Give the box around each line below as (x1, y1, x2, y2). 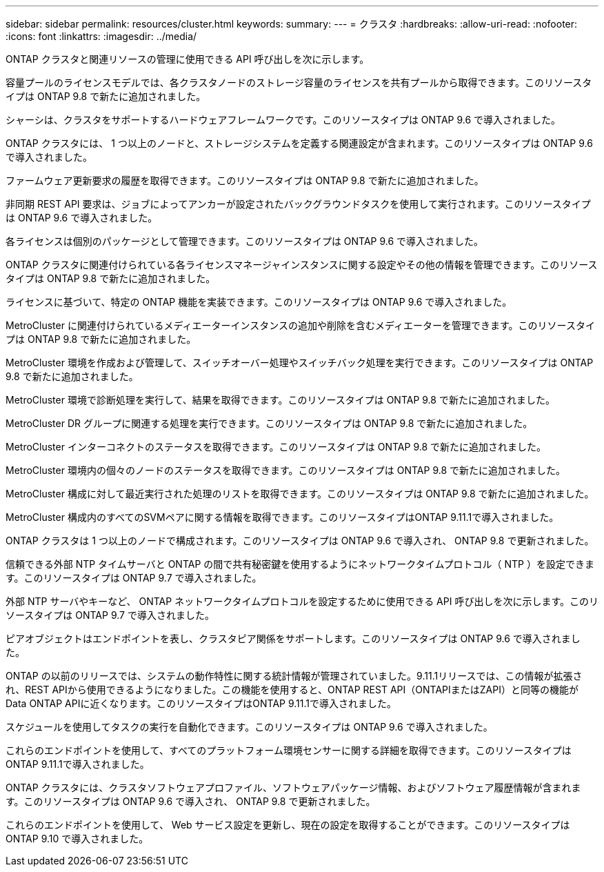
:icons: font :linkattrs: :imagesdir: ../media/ (6, 30, 197, 42)
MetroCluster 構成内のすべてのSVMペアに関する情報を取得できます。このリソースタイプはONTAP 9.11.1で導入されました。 (6, 511, 559, 523)
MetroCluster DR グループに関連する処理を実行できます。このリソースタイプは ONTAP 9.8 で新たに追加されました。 (6, 417, 533, 429)
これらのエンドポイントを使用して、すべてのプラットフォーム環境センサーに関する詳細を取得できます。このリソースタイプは (6, 744, 572, 756)
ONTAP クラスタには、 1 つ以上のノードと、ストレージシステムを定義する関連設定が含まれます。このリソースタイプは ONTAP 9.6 (6, 137, 593, 149)
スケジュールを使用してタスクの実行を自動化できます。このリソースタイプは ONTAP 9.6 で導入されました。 (6, 721, 493, 733)
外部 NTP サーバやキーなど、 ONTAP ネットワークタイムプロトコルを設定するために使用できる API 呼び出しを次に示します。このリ (6, 595, 599, 607)
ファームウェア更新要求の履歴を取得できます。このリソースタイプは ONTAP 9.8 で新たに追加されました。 (6, 175, 484, 186)
